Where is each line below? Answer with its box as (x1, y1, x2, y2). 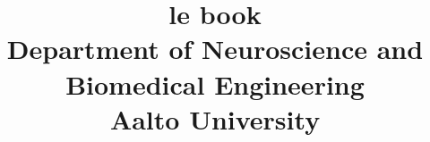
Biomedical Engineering (65, 65, 365, 102)
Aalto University (109, 100, 321, 137)
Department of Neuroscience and (6, 30, 424, 67)
